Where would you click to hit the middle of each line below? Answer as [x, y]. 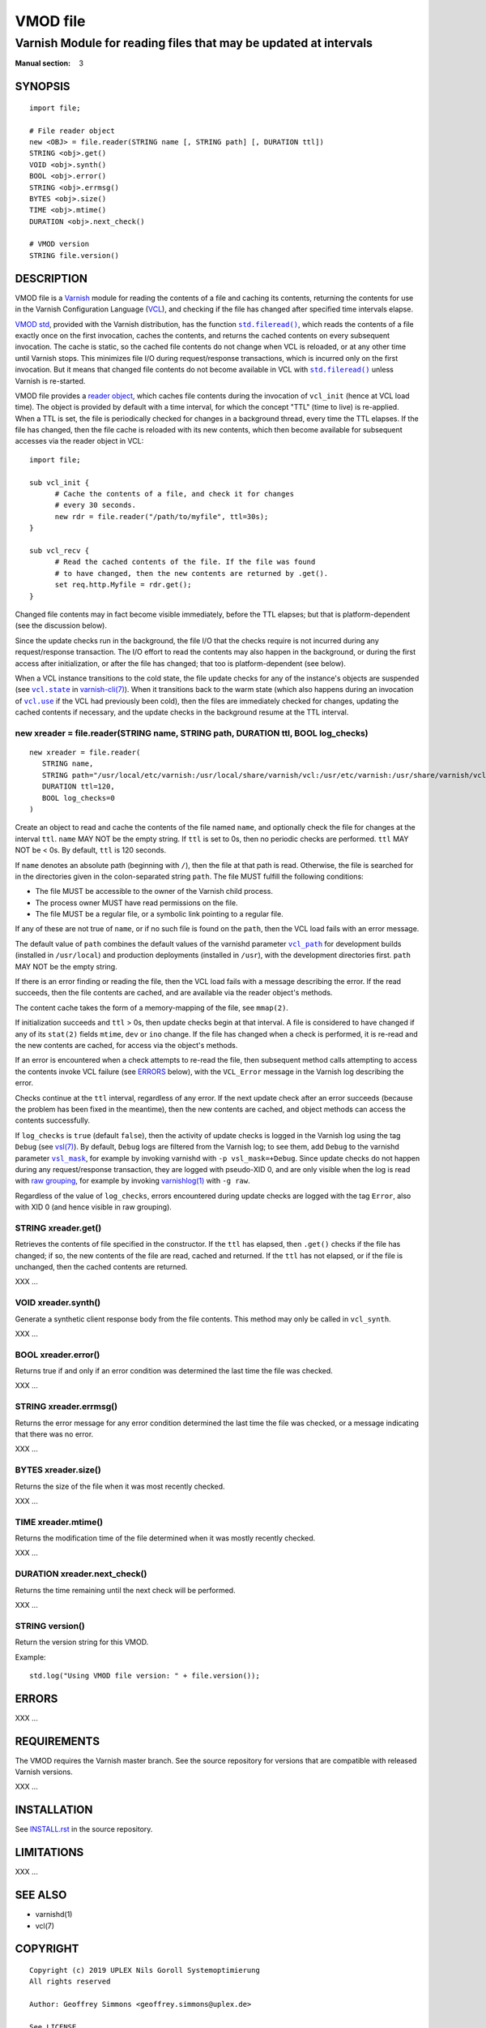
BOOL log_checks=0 [78, 798]
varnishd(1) [54, 1914]
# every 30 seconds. [96, 505]
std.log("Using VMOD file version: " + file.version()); [145, 1676]
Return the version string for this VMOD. [82, 1642]
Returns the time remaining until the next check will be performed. [125, 1590]
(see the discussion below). [61, 625]
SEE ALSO [41, 1895]
